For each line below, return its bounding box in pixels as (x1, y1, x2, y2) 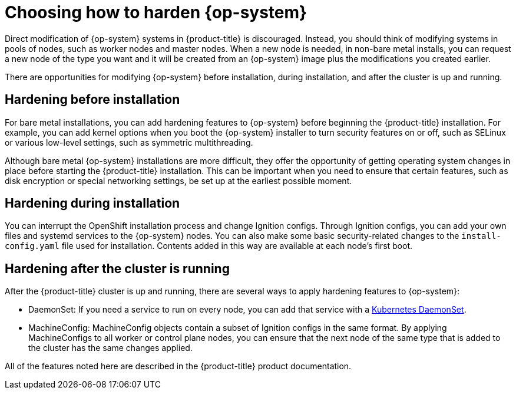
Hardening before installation (5, 92, 180, 107)
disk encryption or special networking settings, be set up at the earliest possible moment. (5, 175, 352, 186)
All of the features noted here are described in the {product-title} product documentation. (5, 361, 352, 372)
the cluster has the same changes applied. (28, 343, 193, 353)
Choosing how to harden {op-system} (5, 2, 307, 22)
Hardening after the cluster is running (5, 261, 230, 276)
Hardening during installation (5, 196, 180, 211)
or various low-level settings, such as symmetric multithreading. (5, 137, 253, 147)
